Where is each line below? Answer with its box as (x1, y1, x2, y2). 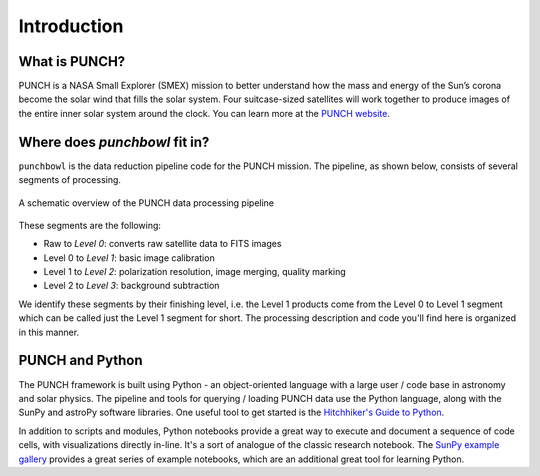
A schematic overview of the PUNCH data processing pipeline (18, 196, 275, 209)
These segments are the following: (18, 219, 162, 231)
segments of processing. (18, 174, 122, 186)
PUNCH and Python (18, 352, 144, 369)
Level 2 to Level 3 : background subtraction (43, 280, 220, 292)
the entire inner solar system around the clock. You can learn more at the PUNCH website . (18, 107, 390, 119)
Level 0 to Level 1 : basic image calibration (43, 251, 215, 264)
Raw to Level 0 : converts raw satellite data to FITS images (43, 238, 282, 250)
